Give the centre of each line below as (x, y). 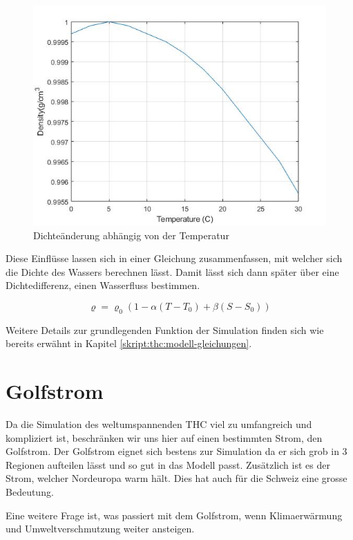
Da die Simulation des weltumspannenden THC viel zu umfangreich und (159, 424)
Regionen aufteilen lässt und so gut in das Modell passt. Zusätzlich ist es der (168, 464)
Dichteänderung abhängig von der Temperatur (131, 235)
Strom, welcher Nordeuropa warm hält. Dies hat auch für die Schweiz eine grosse (176, 478)
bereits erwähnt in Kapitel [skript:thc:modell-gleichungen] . (129, 343)
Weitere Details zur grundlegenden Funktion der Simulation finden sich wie (165, 329)
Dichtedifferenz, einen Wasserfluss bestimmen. (103, 285)
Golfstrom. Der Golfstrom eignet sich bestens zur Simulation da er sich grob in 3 (176, 451)
